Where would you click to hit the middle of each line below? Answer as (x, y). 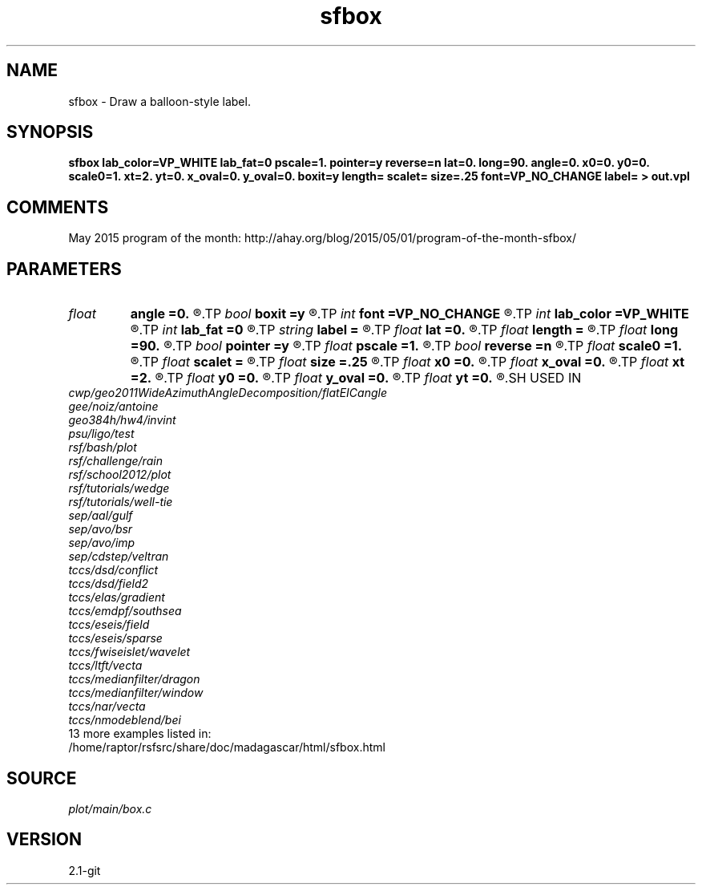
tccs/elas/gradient (117, 597)
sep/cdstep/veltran (119, 557)
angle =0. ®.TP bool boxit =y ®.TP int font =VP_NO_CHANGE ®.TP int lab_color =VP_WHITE (409, 314)
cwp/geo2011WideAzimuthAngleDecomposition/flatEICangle (228, 393)
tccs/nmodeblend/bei (125, 720)
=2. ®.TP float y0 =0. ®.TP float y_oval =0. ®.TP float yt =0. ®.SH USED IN (356, 378)
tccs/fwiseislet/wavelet (129, 652)
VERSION (44, 840)
